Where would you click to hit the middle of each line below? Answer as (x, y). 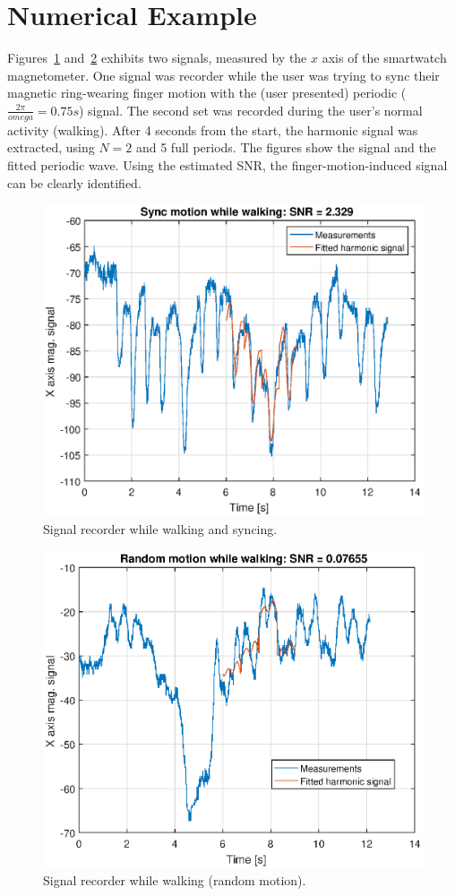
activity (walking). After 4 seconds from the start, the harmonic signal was (213, 129)
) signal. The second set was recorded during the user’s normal (250, 110)
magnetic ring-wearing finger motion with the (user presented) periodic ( (207, 93)
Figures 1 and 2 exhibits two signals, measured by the (157, 58)
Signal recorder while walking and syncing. (160, 528)
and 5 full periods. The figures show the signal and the (286, 147)
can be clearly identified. (74, 182)
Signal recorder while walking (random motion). (175, 880)
